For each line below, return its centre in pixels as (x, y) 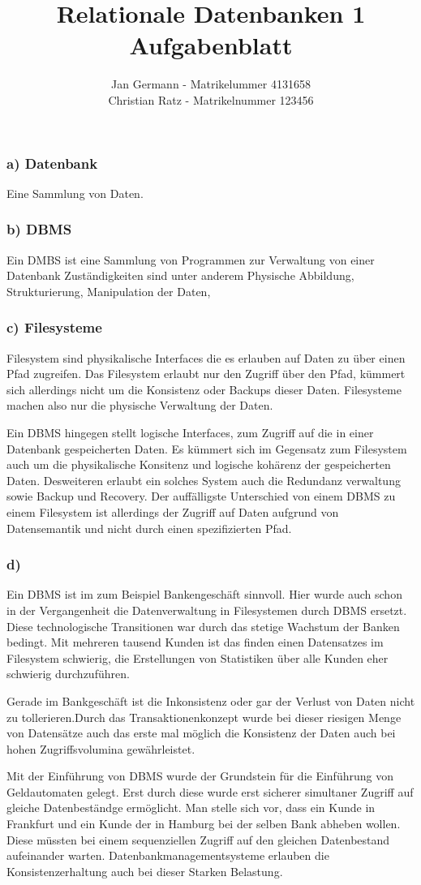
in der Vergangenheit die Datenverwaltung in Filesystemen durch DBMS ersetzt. (207, 610)
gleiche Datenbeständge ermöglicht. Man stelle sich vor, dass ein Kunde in (191, 808)
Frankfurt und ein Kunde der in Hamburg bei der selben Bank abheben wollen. (204, 824)
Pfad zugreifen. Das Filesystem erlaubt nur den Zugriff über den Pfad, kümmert (206, 374)
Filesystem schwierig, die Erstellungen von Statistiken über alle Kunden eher (198, 657)
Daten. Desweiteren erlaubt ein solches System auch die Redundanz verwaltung (204, 480)
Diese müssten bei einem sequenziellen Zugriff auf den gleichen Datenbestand (198, 839)
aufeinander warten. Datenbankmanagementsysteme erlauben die (168, 855)
